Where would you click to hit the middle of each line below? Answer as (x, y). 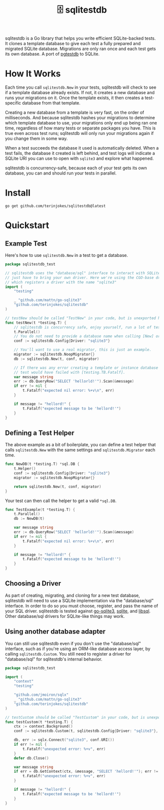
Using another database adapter (55, 632)
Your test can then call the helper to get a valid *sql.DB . (61, 501)
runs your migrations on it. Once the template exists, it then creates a (74, 98)
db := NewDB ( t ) (29, 519)
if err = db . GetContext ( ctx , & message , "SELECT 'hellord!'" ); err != (86, 772)
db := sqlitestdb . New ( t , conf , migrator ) (56, 359)
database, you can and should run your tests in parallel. (61, 173)
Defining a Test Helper (40, 433)
